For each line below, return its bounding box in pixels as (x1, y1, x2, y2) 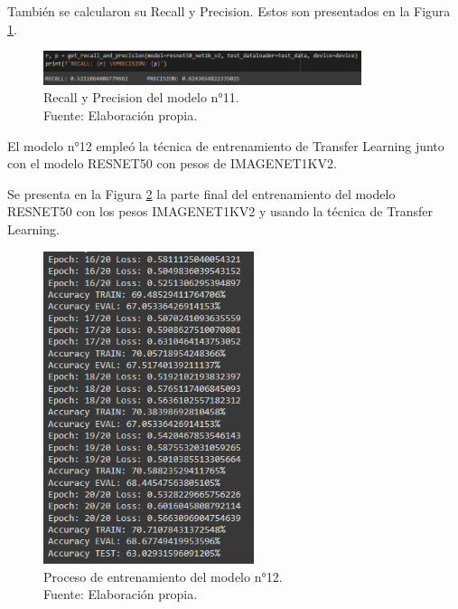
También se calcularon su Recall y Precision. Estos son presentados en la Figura (7, 2, 451, 20)
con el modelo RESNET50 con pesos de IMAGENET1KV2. (7, 154, 337, 173)
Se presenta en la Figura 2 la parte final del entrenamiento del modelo (7, 184, 396, 203)
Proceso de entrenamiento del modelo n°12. (43, 566, 283, 585)
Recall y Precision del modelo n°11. (43, 88, 239, 107)
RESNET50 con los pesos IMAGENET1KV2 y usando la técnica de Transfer (7, 202, 433, 221)
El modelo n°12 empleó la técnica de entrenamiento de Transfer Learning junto (7, 136, 444, 155)
